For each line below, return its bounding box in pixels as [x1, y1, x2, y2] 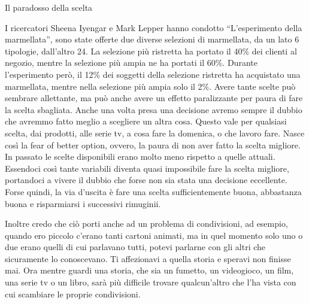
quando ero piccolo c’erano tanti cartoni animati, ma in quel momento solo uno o [5, 229, 303, 241]
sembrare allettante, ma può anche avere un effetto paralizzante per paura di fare [5, 92, 303, 104]
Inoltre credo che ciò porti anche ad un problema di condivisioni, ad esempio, [5, 217, 288, 230]
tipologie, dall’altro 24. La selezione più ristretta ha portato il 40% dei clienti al [5, 44, 297, 57]
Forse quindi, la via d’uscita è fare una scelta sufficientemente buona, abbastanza [5, 185, 302, 197]
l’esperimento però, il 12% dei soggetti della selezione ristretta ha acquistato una [5, 68, 301, 80]
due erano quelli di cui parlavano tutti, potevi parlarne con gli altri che [5, 241, 266, 253]
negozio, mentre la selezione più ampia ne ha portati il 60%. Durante [5, 56, 257, 69]
